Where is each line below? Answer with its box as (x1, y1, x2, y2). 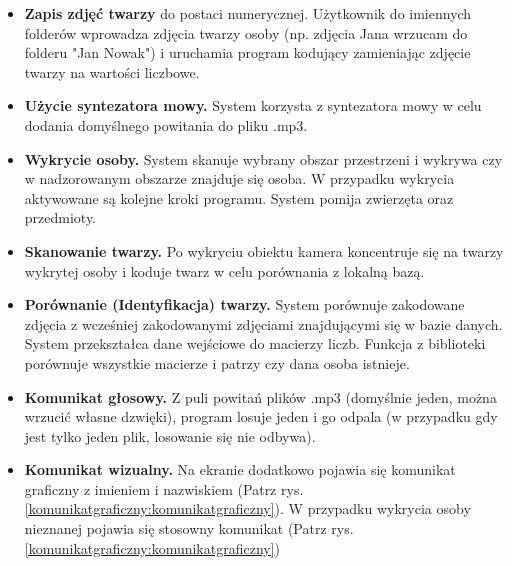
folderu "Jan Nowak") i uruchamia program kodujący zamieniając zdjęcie (24, 42, 471, 63)
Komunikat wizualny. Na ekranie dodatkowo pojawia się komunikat (24, 459, 456, 480)
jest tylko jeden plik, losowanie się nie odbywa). (24, 425, 316, 446)
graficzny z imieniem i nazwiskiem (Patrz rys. (24, 478, 304, 499)
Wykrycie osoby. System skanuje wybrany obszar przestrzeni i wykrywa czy (24, 148, 503, 169)
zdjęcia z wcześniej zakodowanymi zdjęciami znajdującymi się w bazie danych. (24, 313, 503, 334)
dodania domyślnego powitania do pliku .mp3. (24, 114, 308, 135)
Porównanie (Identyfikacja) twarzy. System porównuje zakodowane (24, 294, 465, 315)
